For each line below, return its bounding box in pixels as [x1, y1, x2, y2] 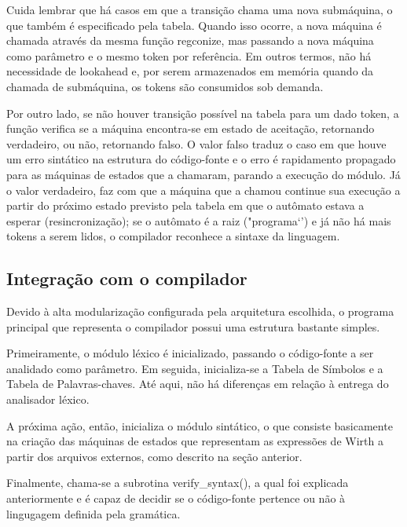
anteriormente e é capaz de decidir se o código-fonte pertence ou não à [6, 490, 346, 507]
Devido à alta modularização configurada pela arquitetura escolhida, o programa [6, 303, 394, 320]
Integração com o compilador [6, 266, 247, 291]
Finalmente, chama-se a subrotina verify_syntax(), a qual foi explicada [6, 474, 349, 491]
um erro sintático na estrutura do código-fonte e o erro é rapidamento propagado [6, 151, 396, 167]
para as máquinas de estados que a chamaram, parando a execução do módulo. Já [6, 166, 401, 182]
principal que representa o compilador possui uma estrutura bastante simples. [6, 318, 380, 335]
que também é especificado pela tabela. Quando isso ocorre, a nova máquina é [6, 16, 382, 33]
